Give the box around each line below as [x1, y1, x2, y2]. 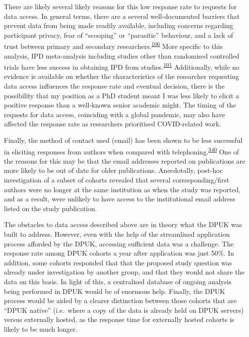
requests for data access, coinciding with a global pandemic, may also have [4, 109, 225, 119]
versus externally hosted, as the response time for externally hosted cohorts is [4, 314, 234, 324]
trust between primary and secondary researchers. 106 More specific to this [4, 40, 223, 51]
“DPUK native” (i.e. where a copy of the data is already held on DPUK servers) [4, 305, 244, 315]
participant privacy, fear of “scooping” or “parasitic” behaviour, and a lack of [4, 30, 233, 40]
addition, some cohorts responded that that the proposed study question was [4, 257, 232, 267]
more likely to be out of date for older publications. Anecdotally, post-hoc [4, 165, 223, 175]
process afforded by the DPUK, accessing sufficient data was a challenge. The [4, 238, 234, 248]
